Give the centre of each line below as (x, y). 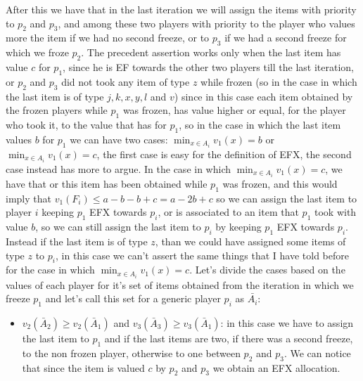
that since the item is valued (83, 367)
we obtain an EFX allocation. (276, 367)
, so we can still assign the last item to (118, 227)
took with (335, 212)
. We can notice (317, 353)
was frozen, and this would (280, 184)
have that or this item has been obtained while (107, 184)
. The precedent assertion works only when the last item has (211, 52)
